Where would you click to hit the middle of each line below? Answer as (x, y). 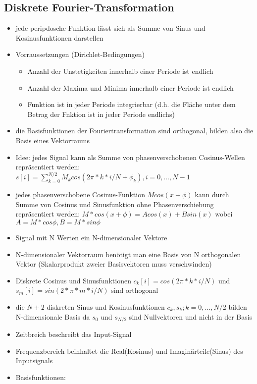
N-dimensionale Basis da (53, 316)
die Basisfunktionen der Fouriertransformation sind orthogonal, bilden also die (134, 131)
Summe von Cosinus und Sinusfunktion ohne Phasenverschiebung (115, 204)
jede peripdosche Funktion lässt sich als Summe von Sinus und (110, 28)
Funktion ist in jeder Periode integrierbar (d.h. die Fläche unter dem (131, 104)
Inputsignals (34, 360)
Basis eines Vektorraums (52, 140)
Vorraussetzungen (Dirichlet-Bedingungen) (80, 54)
